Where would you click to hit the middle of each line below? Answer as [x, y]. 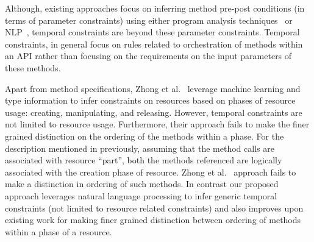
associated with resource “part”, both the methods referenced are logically [144, 160]
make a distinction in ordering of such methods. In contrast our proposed [142, 184]
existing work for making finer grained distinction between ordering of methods [153, 220]
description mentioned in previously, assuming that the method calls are [140, 148]
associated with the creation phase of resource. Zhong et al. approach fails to [151, 172]
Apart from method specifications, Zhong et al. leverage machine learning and [153, 88]
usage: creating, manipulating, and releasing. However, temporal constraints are [154, 112]
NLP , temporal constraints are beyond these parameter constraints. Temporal [152, 32]
